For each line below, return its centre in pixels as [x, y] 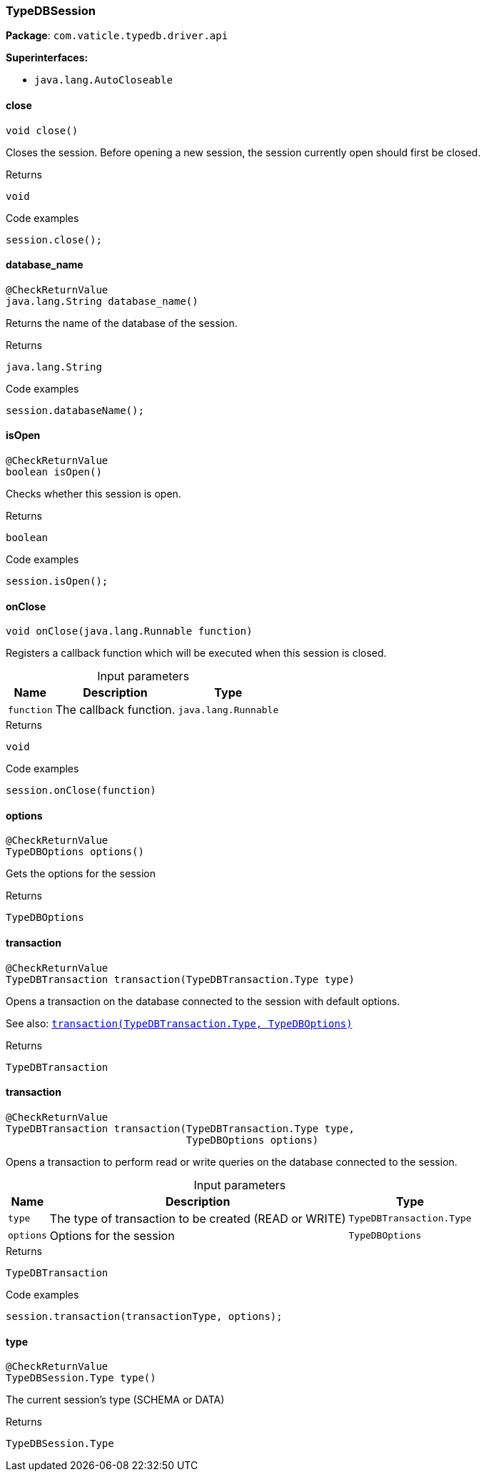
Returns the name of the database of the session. [122, 323]
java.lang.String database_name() [102, 301]
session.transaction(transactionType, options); [144, 1316]
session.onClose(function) [81, 791]
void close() [42, 130]
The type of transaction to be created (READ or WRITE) [198, 1218]
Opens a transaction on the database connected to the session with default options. [203, 1001]
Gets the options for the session [81, 874]
